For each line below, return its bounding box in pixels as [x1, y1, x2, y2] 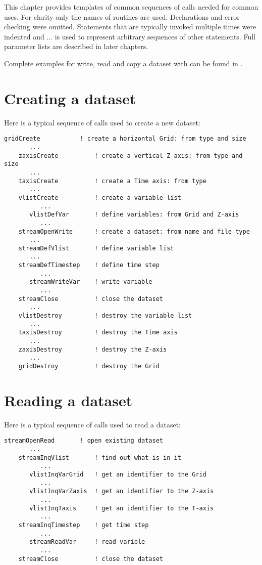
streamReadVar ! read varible [29, 538, 145, 546]
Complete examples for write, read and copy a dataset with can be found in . [4, 58, 243, 68]
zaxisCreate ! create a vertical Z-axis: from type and [18, 152, 243, 159]
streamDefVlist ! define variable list [18, 244, 174, 252]
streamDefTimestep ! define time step [18, 262, 160, 269]
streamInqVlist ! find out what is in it [18, 454, 181, 461]
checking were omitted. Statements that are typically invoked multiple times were [4, 21, 256, 32]
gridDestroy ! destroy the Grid [18, 363, 160, 370]
